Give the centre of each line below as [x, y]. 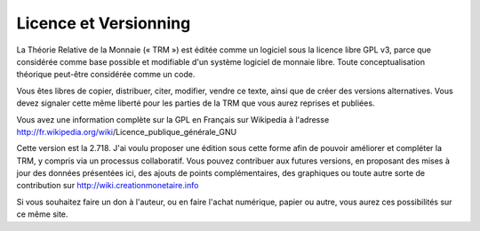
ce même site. [42, 214]
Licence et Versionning [104, 23]
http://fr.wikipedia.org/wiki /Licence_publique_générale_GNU [127, 131]
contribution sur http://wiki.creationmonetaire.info [108, 186]
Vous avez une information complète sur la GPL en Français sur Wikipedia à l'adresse [173, 119]
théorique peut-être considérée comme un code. [106, 75]
